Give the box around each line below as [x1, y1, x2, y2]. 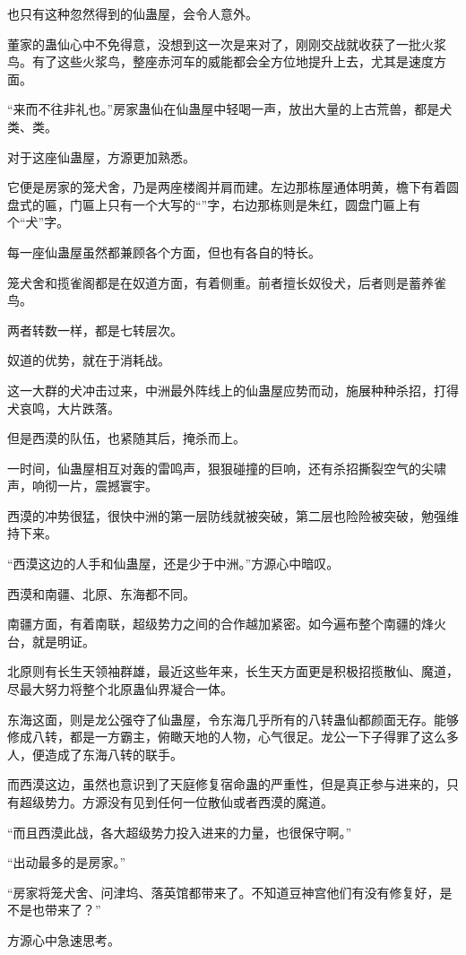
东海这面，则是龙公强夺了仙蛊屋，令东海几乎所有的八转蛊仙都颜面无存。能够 [7, 709, 459, 728]
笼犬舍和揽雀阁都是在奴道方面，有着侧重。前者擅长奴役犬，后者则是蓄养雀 [7, 273, 446, 291]
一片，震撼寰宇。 [56, 476, 158, 495]
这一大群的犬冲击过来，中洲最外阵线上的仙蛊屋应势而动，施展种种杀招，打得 [7, 380, 459, 399]
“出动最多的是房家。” [7, 853, 126, 872]
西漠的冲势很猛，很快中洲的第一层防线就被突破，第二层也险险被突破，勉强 [7, 506, 446, 525]
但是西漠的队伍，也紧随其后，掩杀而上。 [7, 429, 246, 447]
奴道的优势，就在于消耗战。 [7, 351, 170, 369]
